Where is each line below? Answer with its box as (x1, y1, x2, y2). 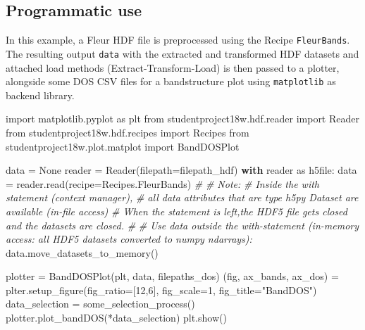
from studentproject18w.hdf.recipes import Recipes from (6, 125, 249, 139)
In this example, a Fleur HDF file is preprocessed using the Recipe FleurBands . (6, 32, 350, 47)
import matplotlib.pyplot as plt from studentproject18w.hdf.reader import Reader (6, 111, 359, 126)
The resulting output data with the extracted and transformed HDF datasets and (6, 46, 359, 61)
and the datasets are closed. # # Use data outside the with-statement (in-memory (6, 217, 359, 232)
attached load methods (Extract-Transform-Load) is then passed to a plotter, (6, 60, 340, 75)
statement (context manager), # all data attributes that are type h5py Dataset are (6, 190, 359, 205)
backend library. (6, 87, 75, 102)
